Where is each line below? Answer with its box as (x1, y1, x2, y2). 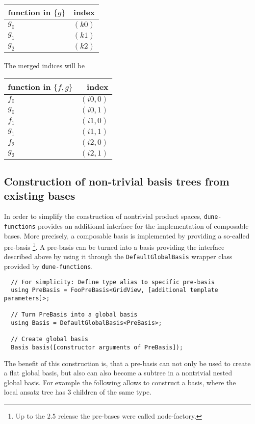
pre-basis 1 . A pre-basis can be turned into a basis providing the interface (4, 240, 225, 252)
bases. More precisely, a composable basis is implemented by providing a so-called (4, 230, 250, 240)
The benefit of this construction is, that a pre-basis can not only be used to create (4, 358, 251, 368)
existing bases (4, 188, 75, 203)
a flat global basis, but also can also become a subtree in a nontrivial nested (4, 368, 232, 378)
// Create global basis (11, 336, 88, 343)
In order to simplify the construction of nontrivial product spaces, (4, 211, 202, 221)
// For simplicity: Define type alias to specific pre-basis (11, 278, 215, 286)
